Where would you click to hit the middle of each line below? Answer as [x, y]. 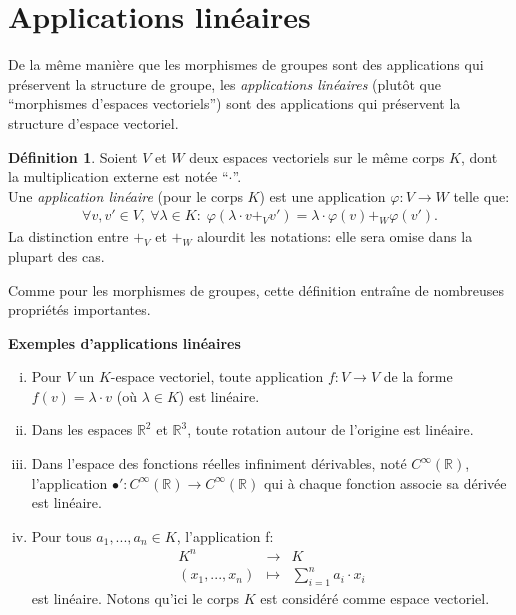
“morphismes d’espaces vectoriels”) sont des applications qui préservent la [234, 103]
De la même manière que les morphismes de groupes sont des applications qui [246, 64]
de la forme [418, 376]
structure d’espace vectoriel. [93, 122]
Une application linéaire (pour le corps [125, 195]
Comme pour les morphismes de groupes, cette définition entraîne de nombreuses [256, 289]
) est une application [322, 195]
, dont [479, 156]
